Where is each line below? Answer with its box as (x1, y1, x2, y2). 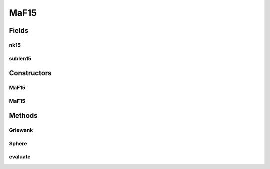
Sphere (9, 140, 27, 147)
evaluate (9, 153, 31, 160)
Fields (9, 26, 29, 35)
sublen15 (9, 55, 32, 62)
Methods (9, 111, 38, 120)
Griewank (9, 127, 33, 134)
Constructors (9, 69, 52, 77)
